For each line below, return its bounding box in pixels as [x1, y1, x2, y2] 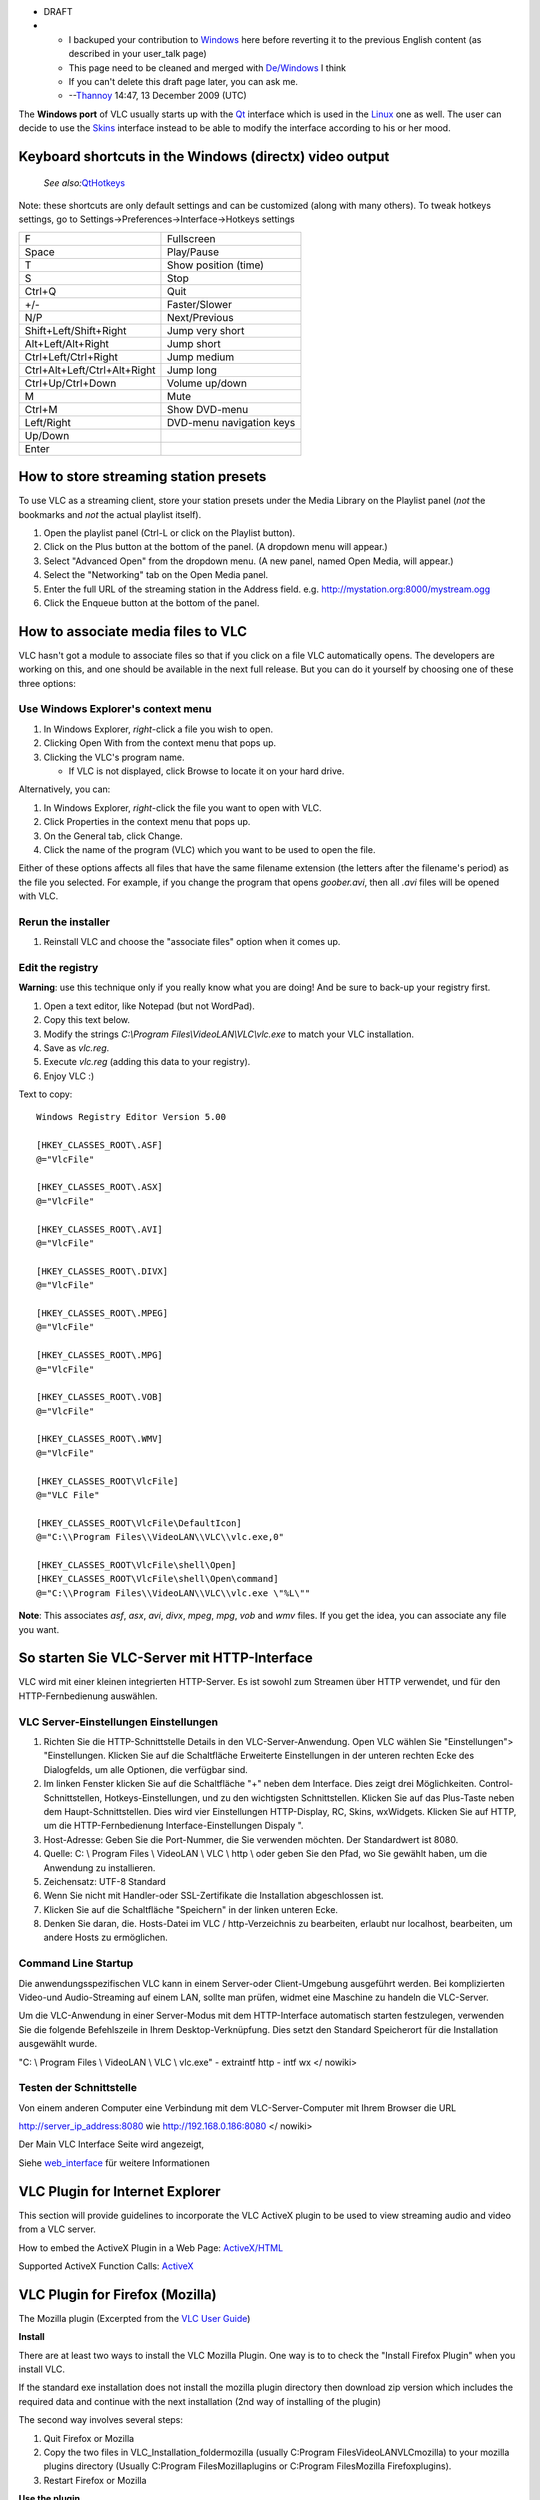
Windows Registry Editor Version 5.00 [36, 1111, 227, 1123]
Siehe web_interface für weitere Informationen [18, 2156, 210, 2169]
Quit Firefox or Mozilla [43, 2432, 135, 2444]
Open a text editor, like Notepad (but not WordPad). [43, 1000, 255, 1012]
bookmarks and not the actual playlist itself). [18, 508, 202, 520]
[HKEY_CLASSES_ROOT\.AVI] [36, 1223, 164, 1235]
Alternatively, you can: [18, 783, 111, 795]
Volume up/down [166, 376, 247, 390]
